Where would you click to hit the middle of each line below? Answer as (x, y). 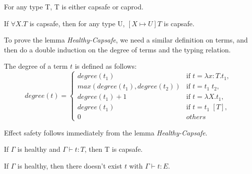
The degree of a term (36, 66)
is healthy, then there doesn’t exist (70, 165)
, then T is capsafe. (113, 149)
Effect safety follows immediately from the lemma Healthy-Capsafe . (106, 132)
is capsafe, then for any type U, (77, 23)
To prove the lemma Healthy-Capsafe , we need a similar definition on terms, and (126, 40)
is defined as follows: (106, 66)
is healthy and (39, 149)
